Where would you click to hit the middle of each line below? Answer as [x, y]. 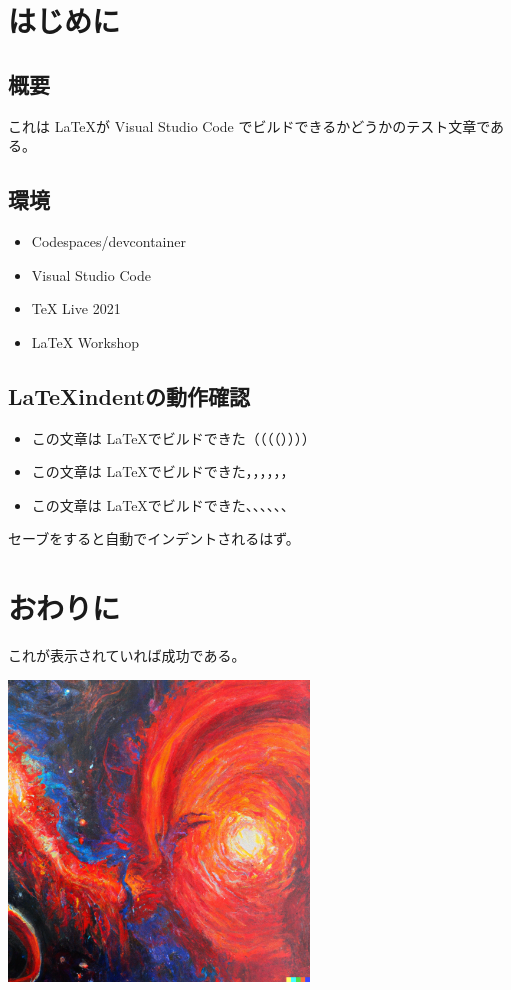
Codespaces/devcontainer [108, 240]
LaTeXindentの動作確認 [129, 395]
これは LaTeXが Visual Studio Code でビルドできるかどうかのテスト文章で [249, 125]
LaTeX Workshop [85, 341]
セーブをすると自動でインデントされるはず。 [154, 538]
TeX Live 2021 [76, 308]
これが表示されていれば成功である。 [127, 655]
